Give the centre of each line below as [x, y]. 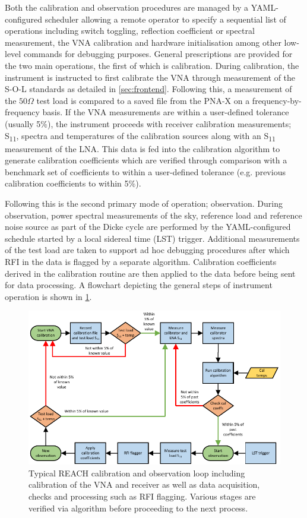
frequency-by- [277, 100]
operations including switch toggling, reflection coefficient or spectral [130, 31]
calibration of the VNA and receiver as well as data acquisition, [144, 484]
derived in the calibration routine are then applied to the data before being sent [150, 273]
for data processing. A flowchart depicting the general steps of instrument [139, 285]
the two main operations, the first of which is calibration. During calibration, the [152, 65]
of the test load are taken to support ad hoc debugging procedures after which [147, 250]
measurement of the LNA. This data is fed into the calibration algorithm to [143, 148]
